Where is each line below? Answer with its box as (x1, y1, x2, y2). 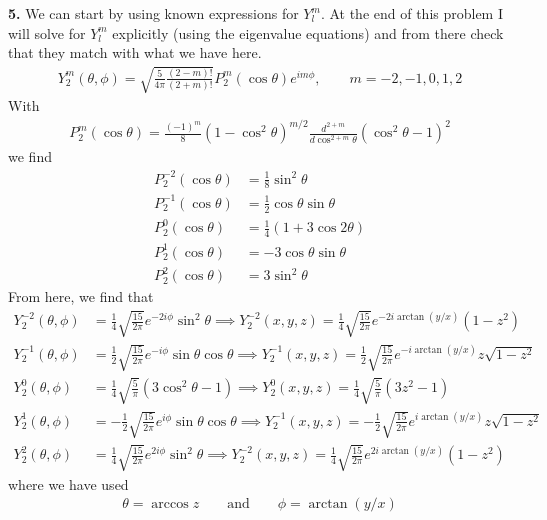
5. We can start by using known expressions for (8, 3, 299, 23)
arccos (151, 497, 189, 512)
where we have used (8, 473, 129, 494)
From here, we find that (8, 286, 154, 307)
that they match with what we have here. (8, 42, 262, 63)
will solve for (8, 22, 86, 43)
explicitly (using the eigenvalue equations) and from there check (112, 22, 504, 43)
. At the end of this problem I (320, 3, 504, 23)
